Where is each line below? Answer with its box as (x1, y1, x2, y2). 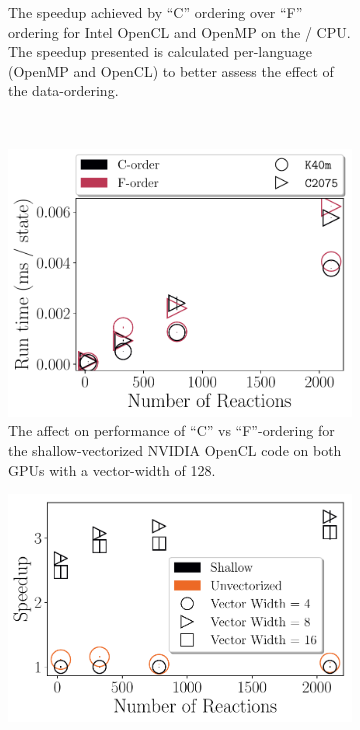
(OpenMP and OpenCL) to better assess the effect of (8, 60, 334, 81)
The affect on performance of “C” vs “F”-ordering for (8, 420, 335, 441)
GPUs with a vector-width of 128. (8, 459, 216, 480)
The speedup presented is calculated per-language (8, 41, 313, 62)
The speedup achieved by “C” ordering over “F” (8, 2, 303, 22)
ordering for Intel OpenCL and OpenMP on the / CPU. (8, 21, 351, 42)
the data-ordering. (8, 80, 119, 101)
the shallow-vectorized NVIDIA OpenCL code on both (8, 439, 342, 460)
